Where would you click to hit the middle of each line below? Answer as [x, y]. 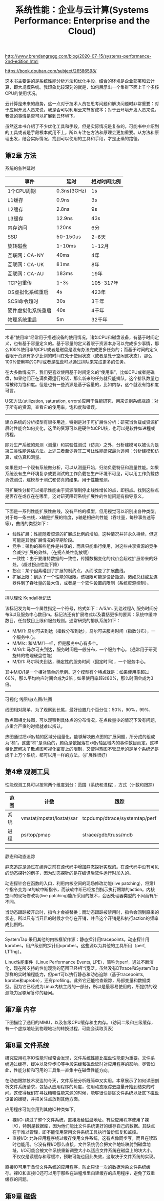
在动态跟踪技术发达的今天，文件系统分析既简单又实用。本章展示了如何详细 [80, 1080]
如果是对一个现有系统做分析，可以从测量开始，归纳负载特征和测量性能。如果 [82, 467]
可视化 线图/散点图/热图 [29, 699]
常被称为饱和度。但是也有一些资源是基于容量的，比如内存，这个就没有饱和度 [82, 384]
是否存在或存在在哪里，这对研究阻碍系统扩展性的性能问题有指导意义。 [76, 496]
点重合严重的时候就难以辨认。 [35, 726]
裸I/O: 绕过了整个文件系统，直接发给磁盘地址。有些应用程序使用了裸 [81, 1120]
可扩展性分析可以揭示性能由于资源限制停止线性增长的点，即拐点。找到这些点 [82, 490]
